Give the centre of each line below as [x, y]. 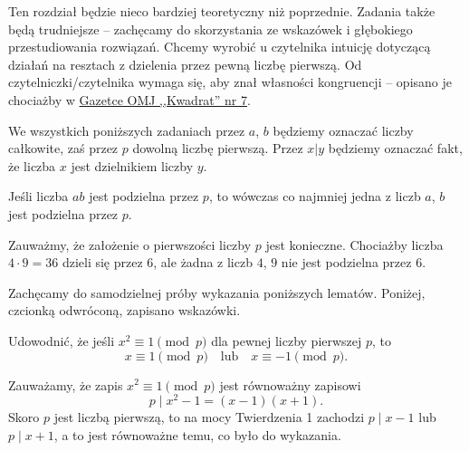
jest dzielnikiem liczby [132, 165]
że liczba [32, 165]
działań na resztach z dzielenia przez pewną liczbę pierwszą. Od [185, 64]
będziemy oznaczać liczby [343, 130]
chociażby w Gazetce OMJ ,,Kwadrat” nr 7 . [129, 99]
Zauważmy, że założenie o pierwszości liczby [130, 244]
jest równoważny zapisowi [290, 384]
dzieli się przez [102, 262]
